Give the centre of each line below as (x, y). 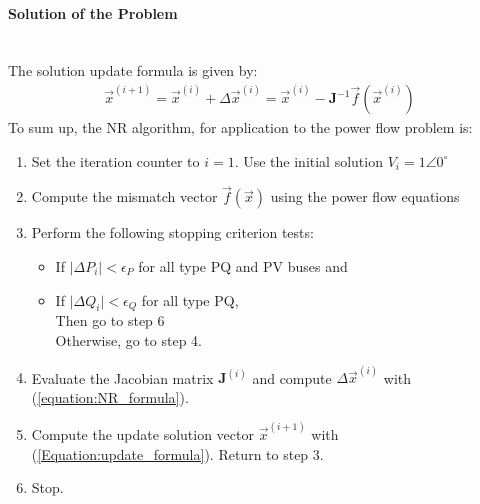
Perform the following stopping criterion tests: (172, 232)
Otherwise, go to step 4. (128, 340)
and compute (292, 377)
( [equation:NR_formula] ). (110, 396)
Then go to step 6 (110, 320)
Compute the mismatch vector (124, 196)
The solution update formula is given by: (133, 70)
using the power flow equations (365, 196)
